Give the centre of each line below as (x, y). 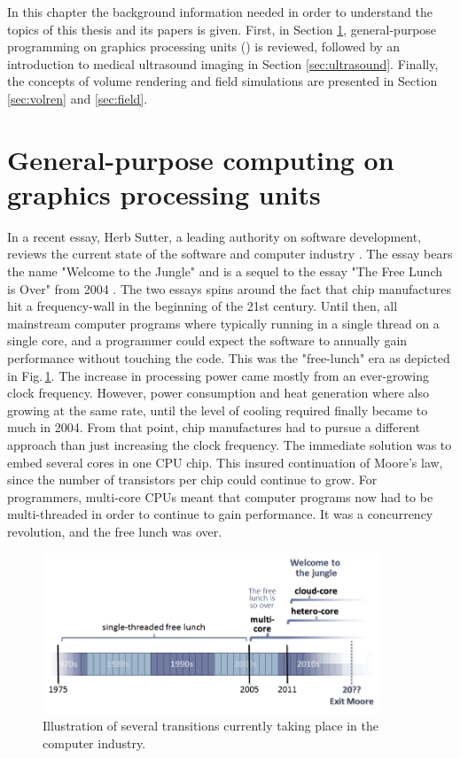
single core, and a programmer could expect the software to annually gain (207, 340)
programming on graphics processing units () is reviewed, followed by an (204, 46)
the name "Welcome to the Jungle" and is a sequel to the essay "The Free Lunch (225, 271)
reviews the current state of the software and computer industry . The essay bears (230, 254)
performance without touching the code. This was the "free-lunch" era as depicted (229, 358)
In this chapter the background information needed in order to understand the (220, 12)
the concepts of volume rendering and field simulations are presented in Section (222, 81)
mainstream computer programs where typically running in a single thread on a (223, 323)
